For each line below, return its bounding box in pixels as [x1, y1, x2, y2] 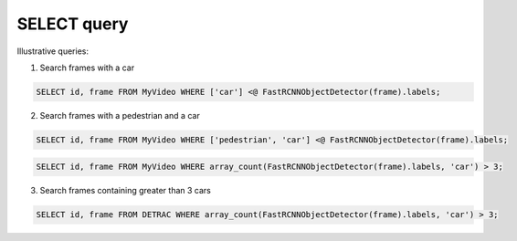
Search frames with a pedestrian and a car [39, 110, 200, 120]
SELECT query [16, 14, 129, 34]
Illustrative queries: [16, 46, 89, 57]
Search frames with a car [39, 62, 135, 73]
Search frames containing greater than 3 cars [39, 185, 212, 196]
